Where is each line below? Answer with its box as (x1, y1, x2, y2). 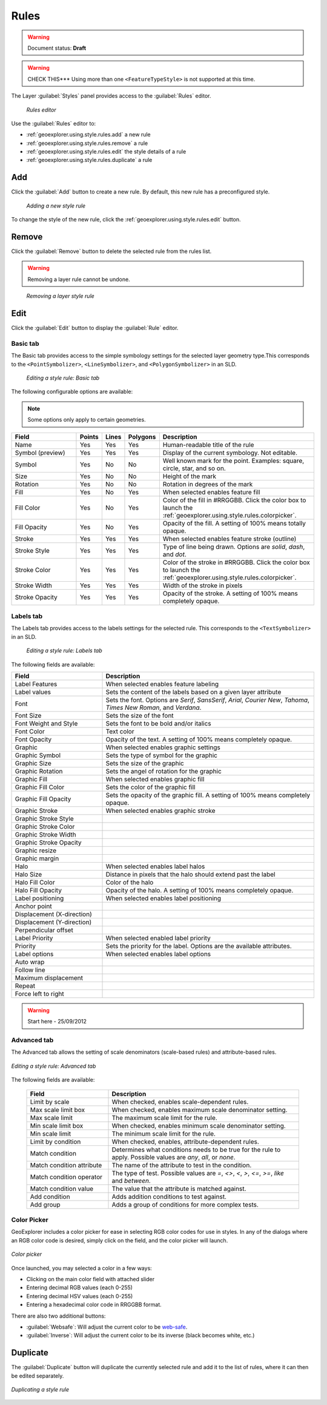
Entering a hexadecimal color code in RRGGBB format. (26, 1301, 162, 1309)
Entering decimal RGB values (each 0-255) (26, 1284, 133, 1292)
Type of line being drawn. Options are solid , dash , (162, 542, 305, 551)
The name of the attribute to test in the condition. (111, 1161, 252, 1169)
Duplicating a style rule (11, 1386, 70, 1393)
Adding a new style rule (26, 202, 86, 209)
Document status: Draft (27, 44, 87, 52)
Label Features (15, 679, 58, 688)
